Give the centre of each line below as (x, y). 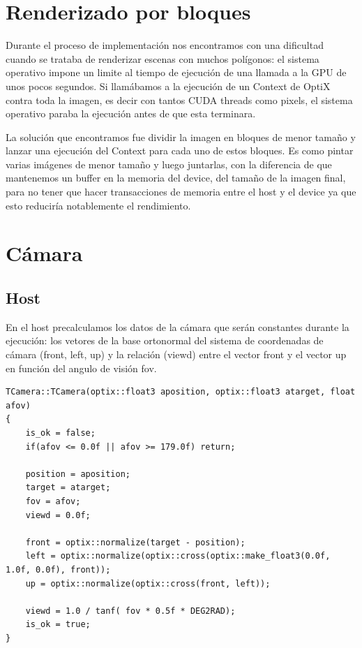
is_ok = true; (58, 625)
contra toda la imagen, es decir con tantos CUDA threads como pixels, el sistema (179, 100)
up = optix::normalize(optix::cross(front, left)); (148, 583)
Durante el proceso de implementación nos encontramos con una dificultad (165, 45)
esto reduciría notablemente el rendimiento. (98, 205)
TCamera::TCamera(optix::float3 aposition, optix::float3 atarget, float (181, 392)
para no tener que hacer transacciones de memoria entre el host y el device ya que (181, 192)
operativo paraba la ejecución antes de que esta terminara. (131, 113)
